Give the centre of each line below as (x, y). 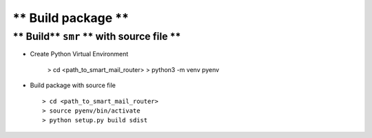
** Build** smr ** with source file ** (97, 36)
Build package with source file (73, 85)
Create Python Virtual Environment (79, 54)
